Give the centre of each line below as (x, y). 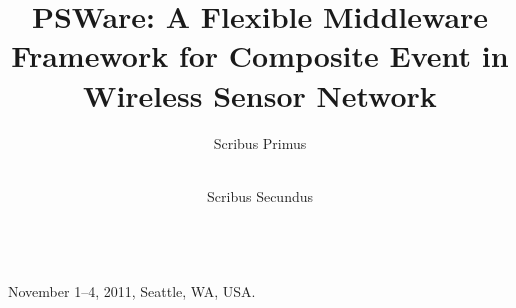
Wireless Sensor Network (260, 94)
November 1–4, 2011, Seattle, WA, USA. (132, 290)
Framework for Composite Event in (260, 55)
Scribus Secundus (260, 195)
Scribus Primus (260, 142)
